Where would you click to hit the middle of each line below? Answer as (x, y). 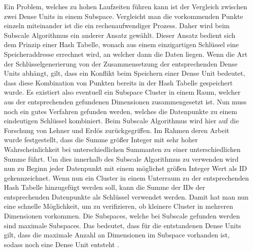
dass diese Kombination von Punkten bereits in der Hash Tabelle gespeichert (118, 82)
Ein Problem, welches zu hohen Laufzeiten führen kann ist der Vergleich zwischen (126, 6)
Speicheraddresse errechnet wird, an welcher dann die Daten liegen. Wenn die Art (126, 54)
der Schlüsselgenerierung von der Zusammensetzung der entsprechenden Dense (121, 63)
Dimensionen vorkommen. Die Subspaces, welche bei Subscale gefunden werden (122, 216)
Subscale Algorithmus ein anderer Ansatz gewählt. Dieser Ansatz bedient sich (120, 35)
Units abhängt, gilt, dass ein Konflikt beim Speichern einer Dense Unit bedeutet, (125, 73)
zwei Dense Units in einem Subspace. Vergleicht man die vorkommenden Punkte (124, 16)
